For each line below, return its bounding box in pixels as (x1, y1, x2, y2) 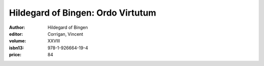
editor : (9, 31, 23, 37)
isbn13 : (9, 44, 24, 51)
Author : (9, 24, 25, 30)
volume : (9, 38, 26, 44)
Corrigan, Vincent (47, 31, 83, 37)
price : (9, 52, 22, 58)
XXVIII (47, 38, 61, 44)
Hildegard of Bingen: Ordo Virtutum (9, 7, 156, 18)
